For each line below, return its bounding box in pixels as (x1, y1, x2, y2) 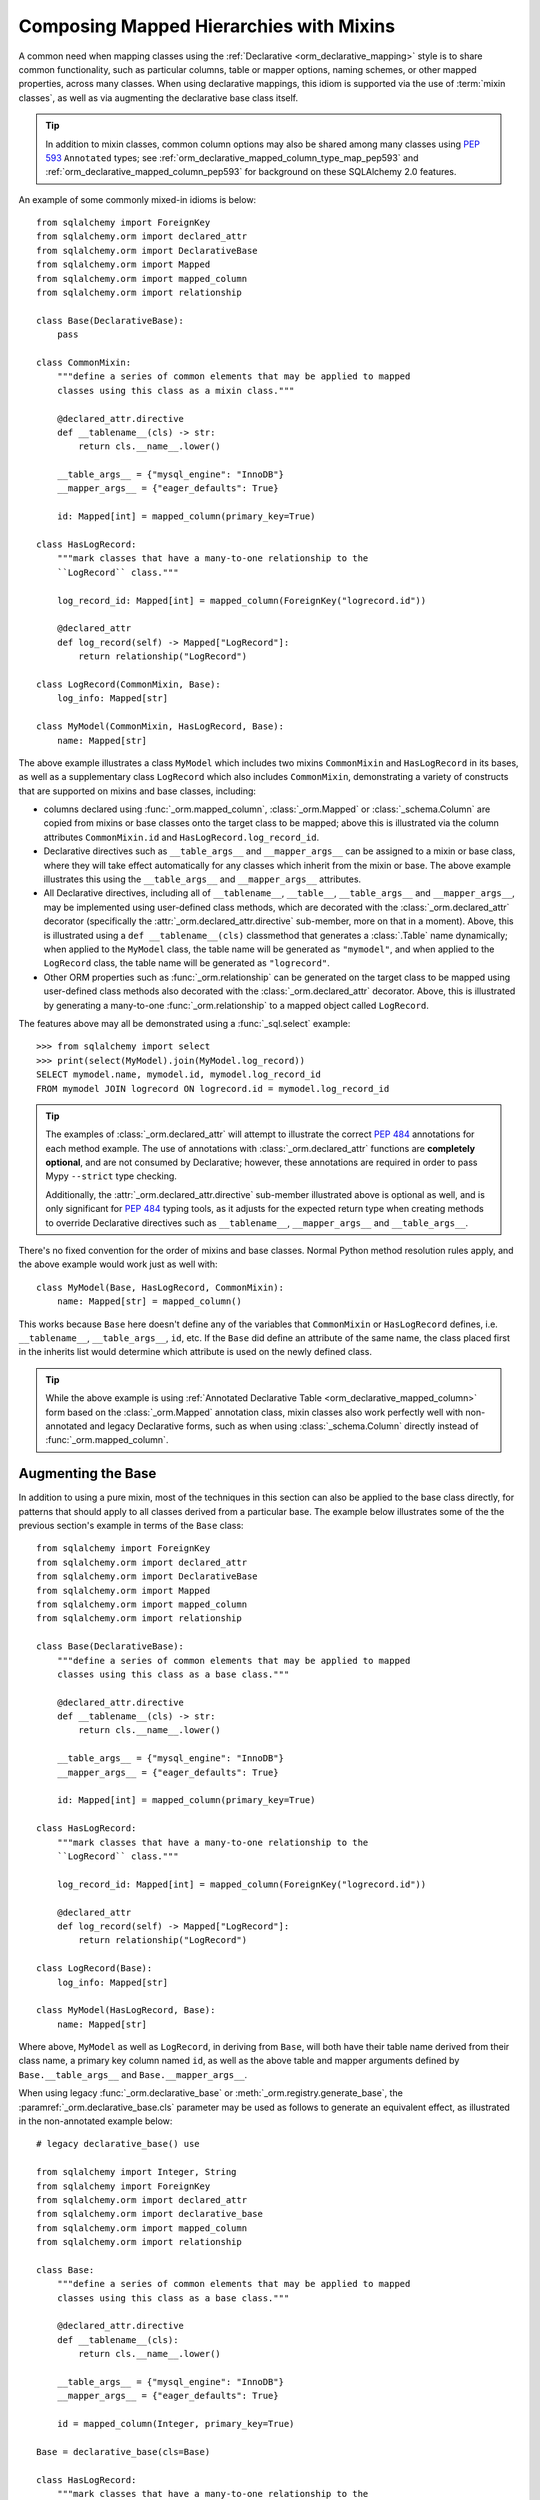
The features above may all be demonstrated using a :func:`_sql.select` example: (18, 1017, 351, 1029)
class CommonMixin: (36, 356, 132, 368)
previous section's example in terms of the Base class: (18, 1520, 244, 1531)
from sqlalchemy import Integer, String (36, 2166, 237, 2178)
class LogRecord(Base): (36, 1963, 153, 1974)
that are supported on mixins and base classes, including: (18, 785, 257, 797)
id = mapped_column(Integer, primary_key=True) (56, 2418, 295, 2430)
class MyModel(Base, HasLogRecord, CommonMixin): (36, 1281, 285, 1293)
